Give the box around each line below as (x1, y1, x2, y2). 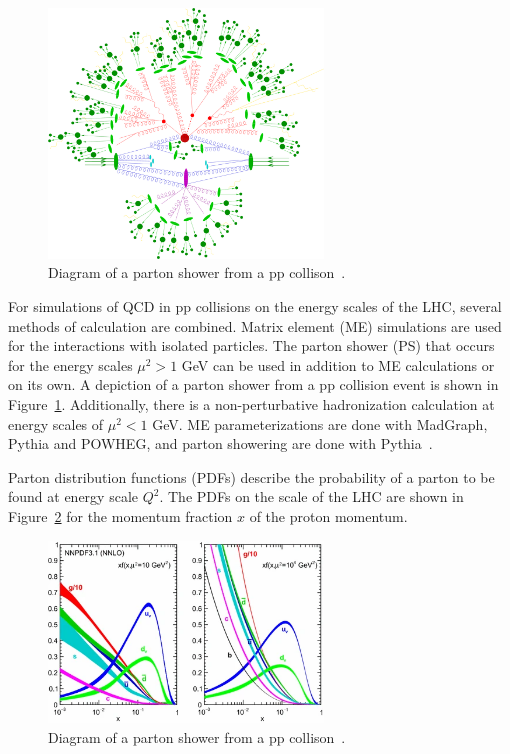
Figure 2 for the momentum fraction (8, 505, 233, 526)
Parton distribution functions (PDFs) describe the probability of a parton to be (8, 466, 495, 487)
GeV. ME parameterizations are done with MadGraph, (152, 413, 488, 434)
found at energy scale (8, 486, 139, 507)
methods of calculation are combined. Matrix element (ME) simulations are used (8, 315, 502, 336)
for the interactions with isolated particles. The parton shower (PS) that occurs (8, 335, 495, 356)
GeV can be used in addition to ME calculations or (181, 354, 495, 375)
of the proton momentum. (249, 505, 408, 526)
